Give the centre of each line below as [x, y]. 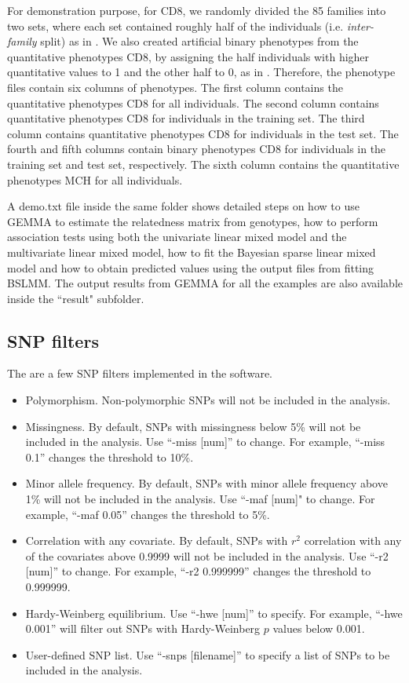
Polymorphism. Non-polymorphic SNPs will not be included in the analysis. [208, 400]
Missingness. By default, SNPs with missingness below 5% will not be [193, 426]
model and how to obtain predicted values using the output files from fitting [191, 267]
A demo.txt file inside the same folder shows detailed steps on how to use [183, 206]
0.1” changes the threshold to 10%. [110, 457]
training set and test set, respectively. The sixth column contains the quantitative [203, 164]
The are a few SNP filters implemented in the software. [140, 373]
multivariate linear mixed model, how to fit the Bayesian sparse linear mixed [192, 252]
